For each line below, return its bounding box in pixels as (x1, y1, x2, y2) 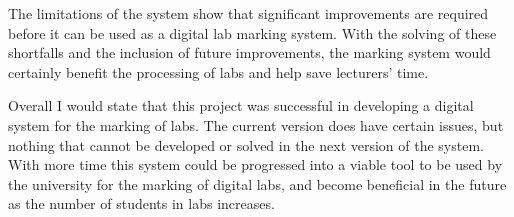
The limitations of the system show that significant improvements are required (8, 3, 489, 23)
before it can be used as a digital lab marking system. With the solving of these (8, 22, 497, 43)
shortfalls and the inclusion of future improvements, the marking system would (8, 42, 491, 63)
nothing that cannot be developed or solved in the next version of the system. (8, 134, 484, 155)
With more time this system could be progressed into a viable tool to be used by (8, 154, 503, 175)
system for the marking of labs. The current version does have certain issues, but (8, 114, 504, 135)
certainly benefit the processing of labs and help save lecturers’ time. (8, 61, 429, 82)
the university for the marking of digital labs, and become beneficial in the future (8, 173, 507, 194)
